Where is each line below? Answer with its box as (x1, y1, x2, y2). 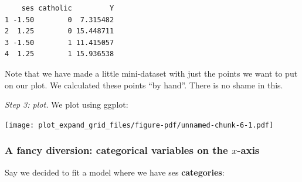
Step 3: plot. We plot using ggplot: (5, 98, 128, 111)
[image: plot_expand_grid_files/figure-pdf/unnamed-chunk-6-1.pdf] (5, 121, 274, 129)
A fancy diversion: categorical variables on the (5, 143, 228, 157)
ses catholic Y (21, 4, 114, 12)
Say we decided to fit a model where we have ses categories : (5, 166, 225, 178)
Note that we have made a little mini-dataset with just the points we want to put (5, 67, 298, 79)
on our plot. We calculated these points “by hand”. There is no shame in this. (5, 78, 283, 91)
